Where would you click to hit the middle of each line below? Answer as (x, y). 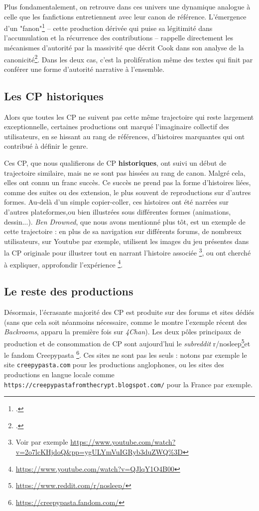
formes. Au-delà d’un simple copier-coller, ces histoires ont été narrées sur (117, 202)
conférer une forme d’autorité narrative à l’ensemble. (84, 69)
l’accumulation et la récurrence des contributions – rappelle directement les (119, 38)
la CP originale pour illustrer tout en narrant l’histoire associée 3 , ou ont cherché (128, 252)
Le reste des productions (69, 291)
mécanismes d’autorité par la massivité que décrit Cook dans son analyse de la (124, 48)
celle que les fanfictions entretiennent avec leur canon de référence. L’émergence (125, 16)
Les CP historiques (54, 96)
